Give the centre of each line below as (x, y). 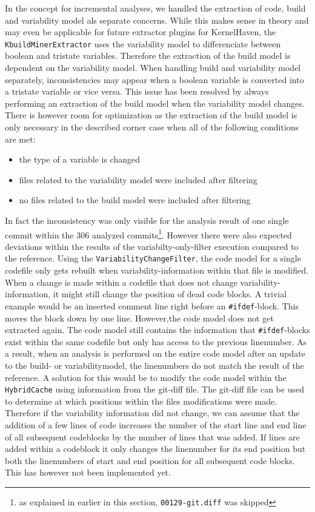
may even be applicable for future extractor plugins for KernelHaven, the (141, 32)
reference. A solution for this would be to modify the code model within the (146, 377)
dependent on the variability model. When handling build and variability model (153, 68)
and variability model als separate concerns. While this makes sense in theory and (157, 20)
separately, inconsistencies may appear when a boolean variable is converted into (154, 79)
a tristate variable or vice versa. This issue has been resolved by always (137, 91)
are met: (20, 139)
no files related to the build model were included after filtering (135, 200)
